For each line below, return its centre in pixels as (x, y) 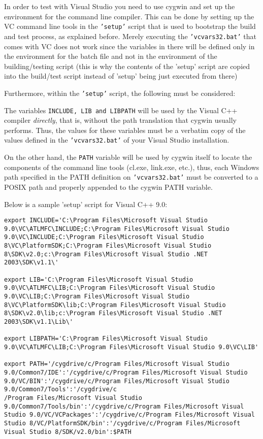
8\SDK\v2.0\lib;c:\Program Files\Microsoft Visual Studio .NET (113, 313)
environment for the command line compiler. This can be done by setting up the (129, 16)
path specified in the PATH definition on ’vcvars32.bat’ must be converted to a (131, 177)
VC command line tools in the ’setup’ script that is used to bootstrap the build (130, 26)
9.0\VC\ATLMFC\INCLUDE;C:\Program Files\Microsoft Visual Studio (117, 229)
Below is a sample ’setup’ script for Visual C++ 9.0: (86, 204)
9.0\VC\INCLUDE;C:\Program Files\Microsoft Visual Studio (104, 237)
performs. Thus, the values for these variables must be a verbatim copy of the (125, 130)
